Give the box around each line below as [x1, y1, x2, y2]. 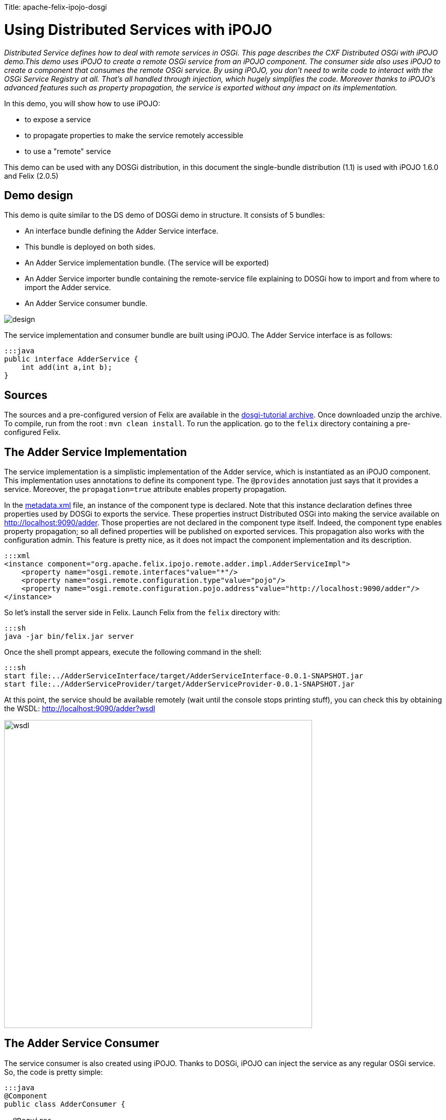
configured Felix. [4, 428, 61, 437]
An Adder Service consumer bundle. [25, 299, 148, 308]
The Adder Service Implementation [4, 445, 187, 459]
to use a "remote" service [25, 146, 111, 156]
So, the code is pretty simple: [4, 1067, 103, 1076]
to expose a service [25, 115, 91, 124]
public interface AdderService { [4, 355, 139, 364]
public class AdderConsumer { [4, 1099, 126, 1108]
